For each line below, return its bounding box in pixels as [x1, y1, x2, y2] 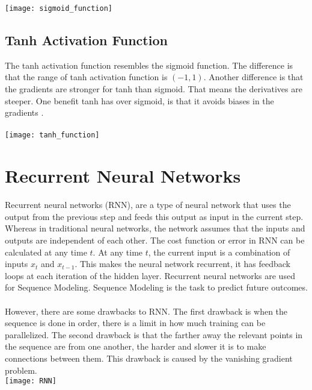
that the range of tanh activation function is [5, 71, 168, 83]
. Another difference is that [203, 71, 304, 83]
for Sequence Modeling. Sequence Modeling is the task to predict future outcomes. [5, 281, 308, 294]
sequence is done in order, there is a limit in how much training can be [5, 316, 266, 329]
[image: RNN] [5, 377, 57, 386]
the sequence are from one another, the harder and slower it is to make [5, 340, 266, 353]
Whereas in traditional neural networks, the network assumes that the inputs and [5, 222, 305, 234]
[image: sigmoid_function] [5, 4, 112, 13]
